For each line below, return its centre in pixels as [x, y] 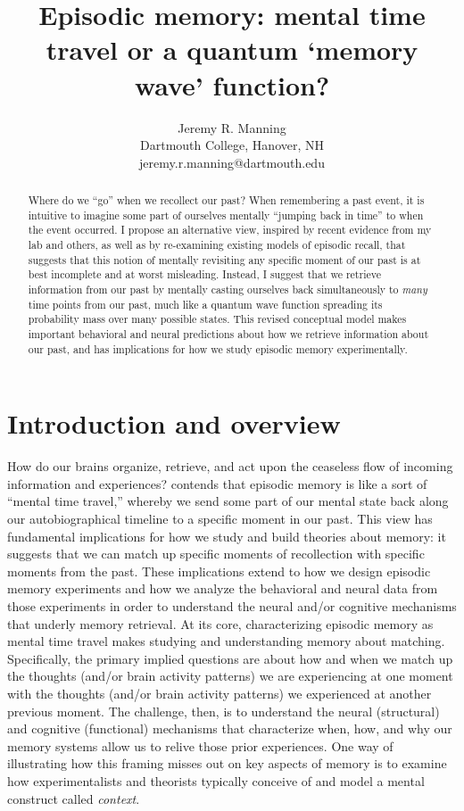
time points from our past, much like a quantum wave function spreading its [205, 304]
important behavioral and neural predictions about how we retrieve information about [228, 333]
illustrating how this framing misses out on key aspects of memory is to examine [227, 763]
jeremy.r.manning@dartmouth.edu [232, 162]
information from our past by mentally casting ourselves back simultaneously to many [228, 290]
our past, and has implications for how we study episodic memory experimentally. [218, 348]
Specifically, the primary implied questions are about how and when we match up [230, 658]
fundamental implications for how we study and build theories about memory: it [227, 536]
